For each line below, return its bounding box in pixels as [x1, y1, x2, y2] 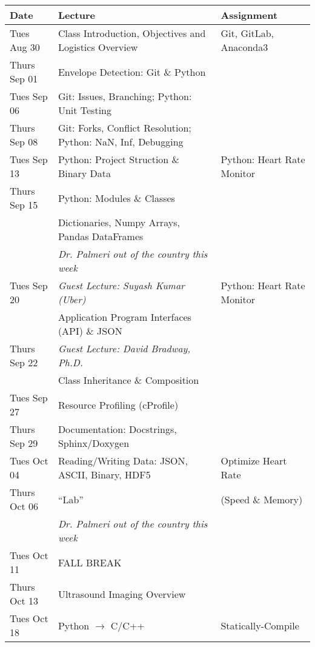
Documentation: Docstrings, [58, 422, 177, 436]
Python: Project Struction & [58, 152, 180, 166]
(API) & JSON [58, 324, 122, 338]
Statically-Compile [220, 618, 299, 632]
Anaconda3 [220, 40, 268, 54]
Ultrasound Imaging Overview [58, 586, 186, 601]
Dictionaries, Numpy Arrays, [58, 215, 180, 229]
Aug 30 [10, 40, 40, 54]
